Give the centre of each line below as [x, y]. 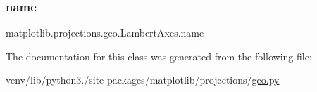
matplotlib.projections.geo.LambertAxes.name [105, 33]
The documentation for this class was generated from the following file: [159, 56]
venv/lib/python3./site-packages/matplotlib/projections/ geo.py [143, 80]
